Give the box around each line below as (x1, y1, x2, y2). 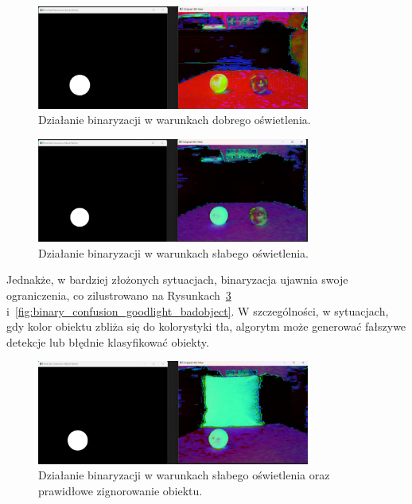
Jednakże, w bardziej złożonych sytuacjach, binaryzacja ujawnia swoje (6, 271, 348, 288)
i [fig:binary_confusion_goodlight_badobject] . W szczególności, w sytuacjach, (6, 302, 389, 319)
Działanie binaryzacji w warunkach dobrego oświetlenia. (38, 111, 311, 128)
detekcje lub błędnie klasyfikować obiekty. (6, 333, 209, 350)
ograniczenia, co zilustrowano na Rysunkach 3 (6, 286, 231, 303)
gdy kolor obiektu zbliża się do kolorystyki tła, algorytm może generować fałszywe (6, 318, 406, 335)
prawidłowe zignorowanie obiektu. (38, 483, 203, 499)
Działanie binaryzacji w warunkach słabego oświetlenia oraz (38, 467, 330, 483)
